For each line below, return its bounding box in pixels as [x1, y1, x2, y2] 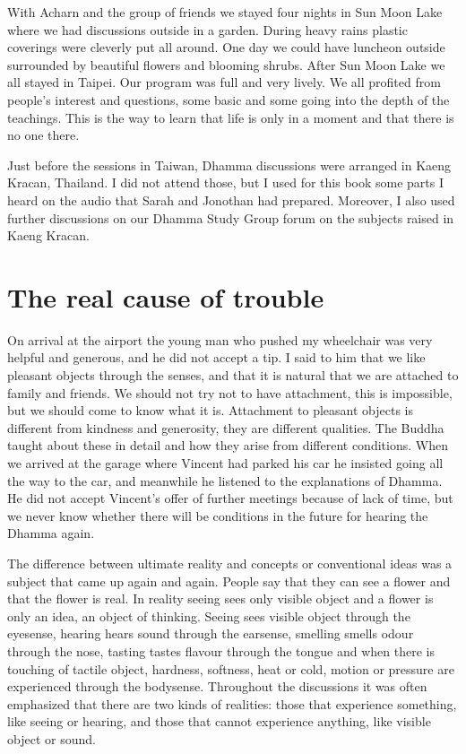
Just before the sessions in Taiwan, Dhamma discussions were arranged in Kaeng [7, 155, 452, 174]
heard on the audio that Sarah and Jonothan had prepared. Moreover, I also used [7, 190, 455, 209]
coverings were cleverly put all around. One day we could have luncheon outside [7, 38, 445, 56]
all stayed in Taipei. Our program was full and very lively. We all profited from [7, 73, 441, 91]
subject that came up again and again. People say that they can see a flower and [7, 571, 451, 590]
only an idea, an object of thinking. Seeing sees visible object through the [7, 606, 410, 625]
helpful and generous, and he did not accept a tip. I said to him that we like [7, 348, 426, 367]
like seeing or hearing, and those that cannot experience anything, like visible [7, 712, 431, 731]
